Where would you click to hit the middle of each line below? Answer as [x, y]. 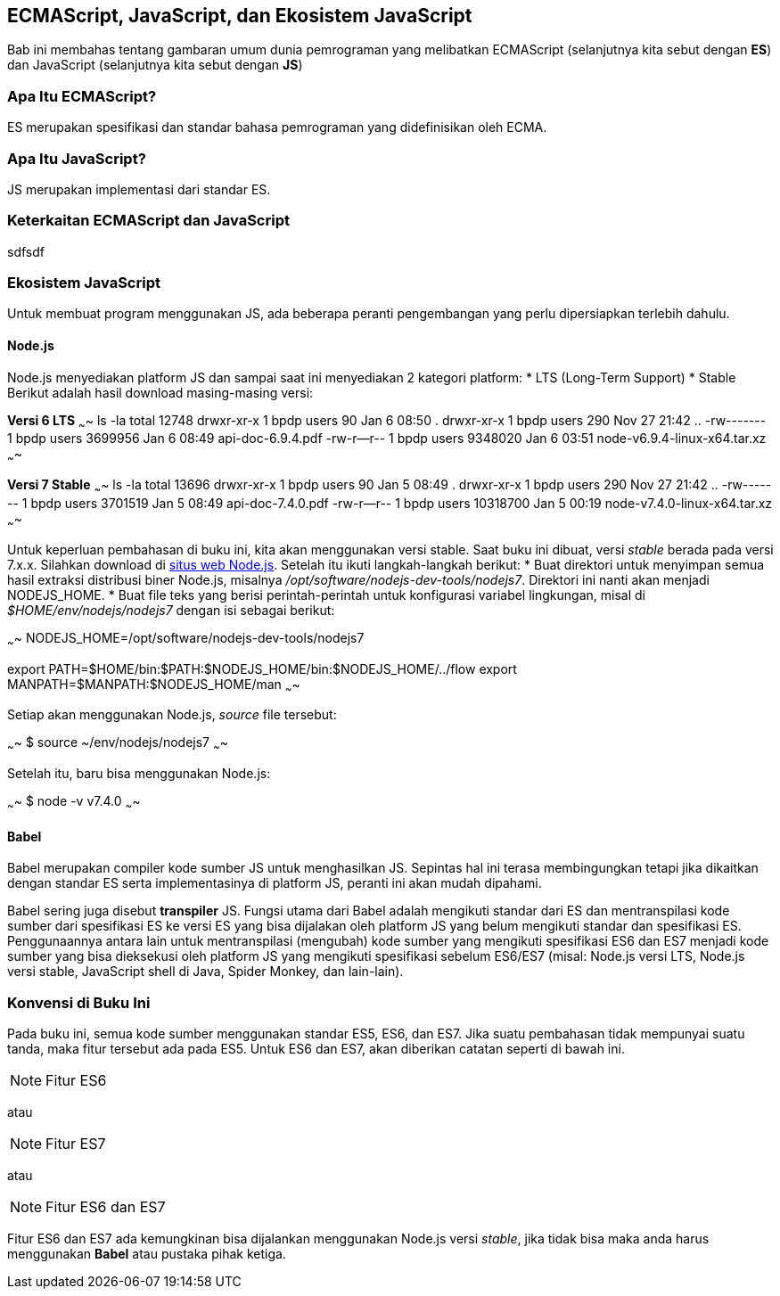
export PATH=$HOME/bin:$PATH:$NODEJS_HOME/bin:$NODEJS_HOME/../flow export [262, 669]
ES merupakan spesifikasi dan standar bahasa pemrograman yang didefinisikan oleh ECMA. [277, 127]
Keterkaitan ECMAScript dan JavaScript [148, 221]
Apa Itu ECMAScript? [82, 96]
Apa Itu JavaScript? [77, 158]
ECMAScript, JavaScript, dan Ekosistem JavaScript [240, 16]
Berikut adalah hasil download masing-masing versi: [160, 392]
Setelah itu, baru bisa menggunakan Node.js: [139, 774]
